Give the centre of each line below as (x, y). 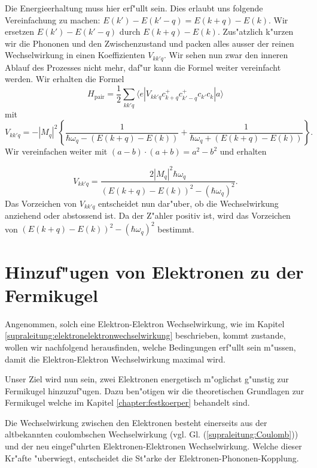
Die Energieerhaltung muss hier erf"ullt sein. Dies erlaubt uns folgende (134, 8)
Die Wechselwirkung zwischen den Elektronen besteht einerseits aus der (136, 422)
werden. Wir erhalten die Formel (65, 79)
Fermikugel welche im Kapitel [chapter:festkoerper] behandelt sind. (127, 402)
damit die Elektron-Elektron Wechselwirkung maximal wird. (115, 359)
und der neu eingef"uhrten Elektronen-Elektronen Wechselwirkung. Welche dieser (153, 446)
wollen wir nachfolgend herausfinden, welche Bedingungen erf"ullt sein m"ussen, (150, 347)
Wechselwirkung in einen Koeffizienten (75, 55)
